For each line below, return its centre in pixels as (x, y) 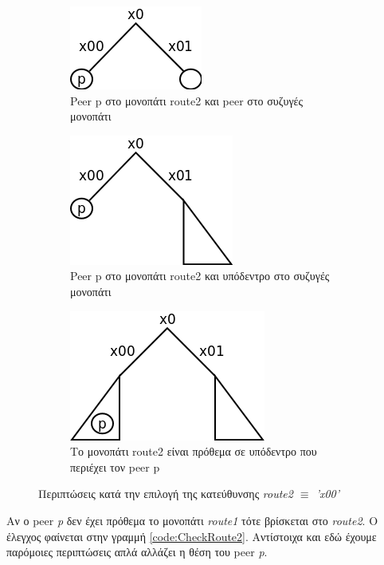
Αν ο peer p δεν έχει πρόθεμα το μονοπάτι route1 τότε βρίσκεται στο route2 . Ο (192, 520)
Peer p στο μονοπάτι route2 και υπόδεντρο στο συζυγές (200, 276)
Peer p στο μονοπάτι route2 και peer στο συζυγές (186, 100)
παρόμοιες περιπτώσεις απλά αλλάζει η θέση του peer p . (137, 552)
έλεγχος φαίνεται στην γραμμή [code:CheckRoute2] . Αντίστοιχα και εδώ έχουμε (192, 536)
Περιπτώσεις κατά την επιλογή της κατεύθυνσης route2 (166, 494)
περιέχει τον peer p (115, 466)
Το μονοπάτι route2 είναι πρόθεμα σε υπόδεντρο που (194, 451)
